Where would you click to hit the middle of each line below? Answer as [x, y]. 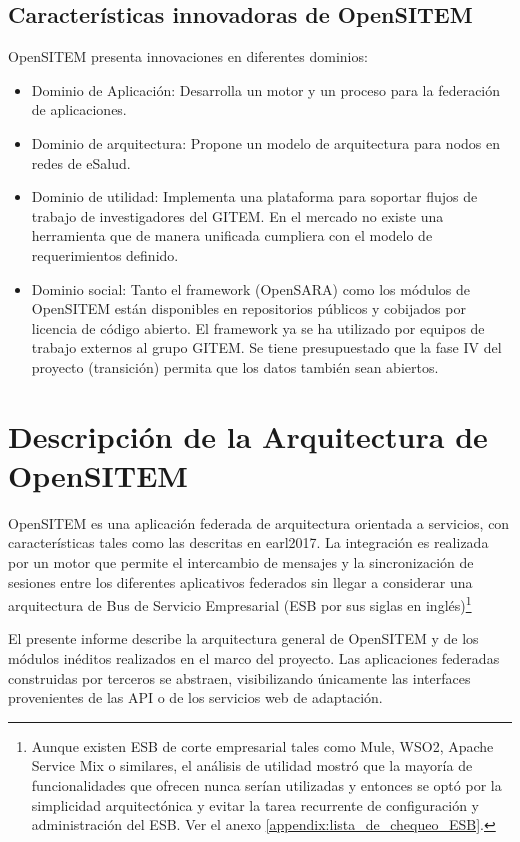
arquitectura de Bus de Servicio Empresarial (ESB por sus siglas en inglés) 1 [240, 603]
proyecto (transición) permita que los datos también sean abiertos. [235, 366]
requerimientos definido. [105, 254]
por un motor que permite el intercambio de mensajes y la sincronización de [241, 562]
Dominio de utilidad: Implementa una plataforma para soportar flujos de [254, 196]
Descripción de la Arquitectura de [248, 435]
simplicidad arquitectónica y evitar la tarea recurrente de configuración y [255, 804]
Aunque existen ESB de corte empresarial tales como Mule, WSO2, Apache [262, 745]
